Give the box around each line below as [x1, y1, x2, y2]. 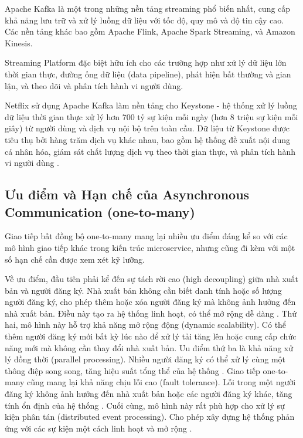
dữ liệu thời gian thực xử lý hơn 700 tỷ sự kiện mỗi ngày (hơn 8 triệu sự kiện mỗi [5, 110, 298, 123]
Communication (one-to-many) [5, 202, 195, 220]
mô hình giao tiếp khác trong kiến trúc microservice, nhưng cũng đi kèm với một [5, 241, 295, 253]
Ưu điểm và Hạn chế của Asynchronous [5, 185, 250, 203]
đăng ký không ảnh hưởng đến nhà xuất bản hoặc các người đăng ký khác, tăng [5, 388, 292, 400]
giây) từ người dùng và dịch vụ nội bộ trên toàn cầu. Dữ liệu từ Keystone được [5, 122, 290, 134]
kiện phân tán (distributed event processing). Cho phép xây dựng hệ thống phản [5, 410, 295, 423]
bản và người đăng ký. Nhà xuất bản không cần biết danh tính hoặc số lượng [5, 284, 282, 296]
